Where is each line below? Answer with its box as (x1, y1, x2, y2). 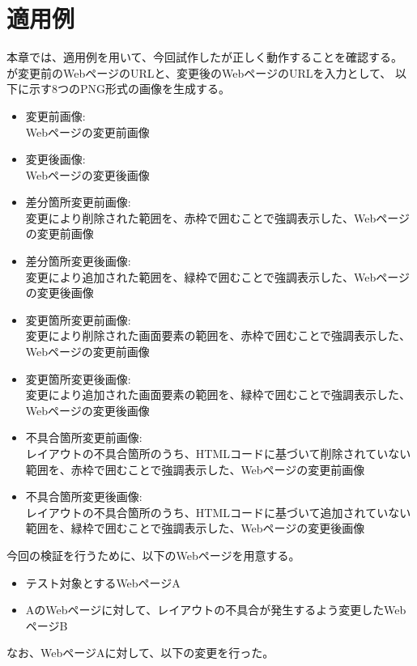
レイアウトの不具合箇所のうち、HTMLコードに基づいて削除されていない (25, 445, 411, 461)
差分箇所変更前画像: (25, 193, 131, 210)
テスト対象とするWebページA (25, 574, 181, 591)
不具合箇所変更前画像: (25, 429, 143, 446)
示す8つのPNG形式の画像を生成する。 (28, 80, 231, 97)
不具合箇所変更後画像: (25, 488, 143, 505)
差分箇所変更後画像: (25, 252, 131, 269)
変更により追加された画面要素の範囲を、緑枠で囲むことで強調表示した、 (25, 386, 411, 403)
